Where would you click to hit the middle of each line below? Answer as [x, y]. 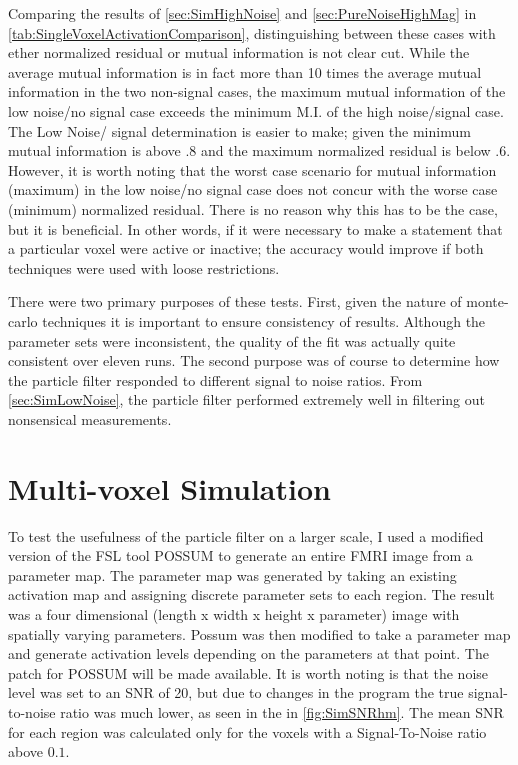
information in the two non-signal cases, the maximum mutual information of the [257, 91]
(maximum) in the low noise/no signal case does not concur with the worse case [253, 189]
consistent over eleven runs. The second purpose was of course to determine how [254, 360]
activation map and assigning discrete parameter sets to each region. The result [251, 594]
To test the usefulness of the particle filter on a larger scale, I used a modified [246, 535]
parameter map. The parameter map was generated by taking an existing [232, 574]
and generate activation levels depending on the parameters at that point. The [248, 653]
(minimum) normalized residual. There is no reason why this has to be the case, [253, 208]
